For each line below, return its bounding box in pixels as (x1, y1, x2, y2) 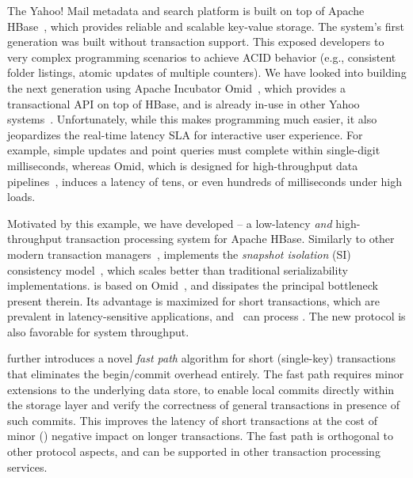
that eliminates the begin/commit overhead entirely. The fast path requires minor (7, 366, 404, 382)
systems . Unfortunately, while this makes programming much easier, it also (7, 111, 377, 127)
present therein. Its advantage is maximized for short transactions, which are (7, 292, 380, 309)
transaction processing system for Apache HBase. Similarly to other (65, 230, 395, 247)
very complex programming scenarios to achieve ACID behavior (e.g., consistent (7, 48, 396, 65)
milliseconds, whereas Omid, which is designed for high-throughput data (7, 157, 358, 173)
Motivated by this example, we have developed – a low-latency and (7, 214, 332, 231)
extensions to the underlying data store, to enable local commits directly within (7, 381, 395, 397)
